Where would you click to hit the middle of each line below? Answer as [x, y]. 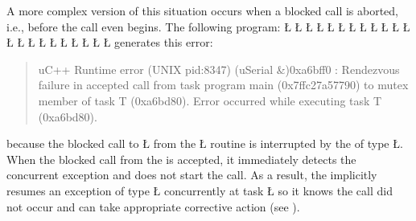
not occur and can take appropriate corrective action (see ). [153, 206]
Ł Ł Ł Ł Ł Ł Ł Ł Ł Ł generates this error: [110, 42]
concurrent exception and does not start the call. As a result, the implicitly [192, 175]
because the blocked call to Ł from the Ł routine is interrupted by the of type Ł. [205, 143]
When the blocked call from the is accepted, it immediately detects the [181, 159]
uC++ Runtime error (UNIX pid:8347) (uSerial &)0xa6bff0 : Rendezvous [219, 69]
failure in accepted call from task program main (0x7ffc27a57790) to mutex [223, 85]
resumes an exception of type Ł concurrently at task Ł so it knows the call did [200, 190]
